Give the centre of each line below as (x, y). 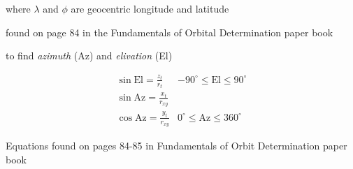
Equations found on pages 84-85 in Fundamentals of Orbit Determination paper (176, 145)
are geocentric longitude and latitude (150, 8)
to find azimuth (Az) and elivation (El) (89, 56)
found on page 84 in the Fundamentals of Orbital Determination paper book (170, 32)
